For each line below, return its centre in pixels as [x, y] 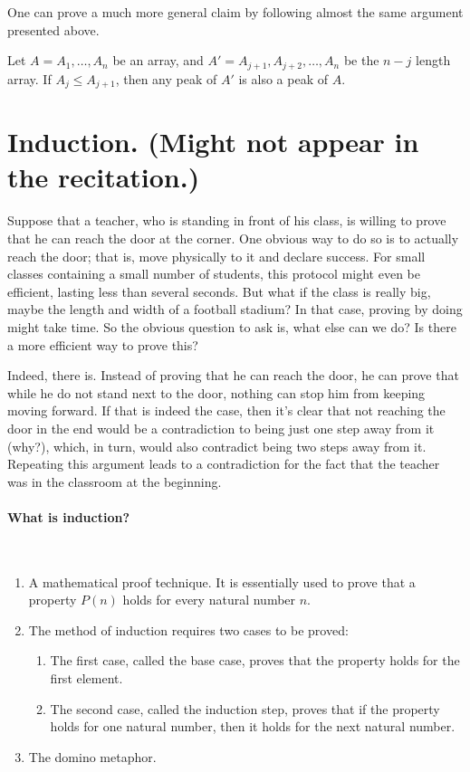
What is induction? [69, 516]
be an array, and [158, 60]
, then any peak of [166, 78]
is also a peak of [283, 78]
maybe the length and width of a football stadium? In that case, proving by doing [235, 309]
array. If [29, 78]
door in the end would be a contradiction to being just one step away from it [221, 428]
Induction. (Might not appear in [213, 142]
